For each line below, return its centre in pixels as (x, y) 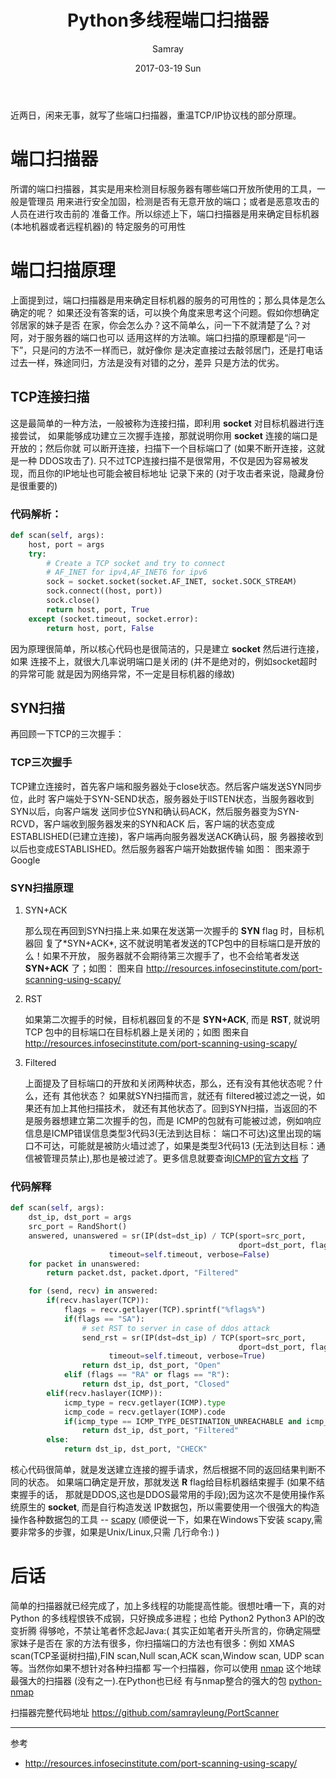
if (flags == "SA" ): (104, 1319)
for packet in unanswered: (84, 1264)
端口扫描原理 (63, 270)
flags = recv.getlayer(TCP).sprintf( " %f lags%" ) (165, 1310)
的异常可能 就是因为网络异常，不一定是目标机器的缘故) (123, 673)
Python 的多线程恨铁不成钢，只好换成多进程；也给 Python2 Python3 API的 (163, 1618)
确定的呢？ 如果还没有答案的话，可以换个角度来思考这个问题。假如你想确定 (165, 312)
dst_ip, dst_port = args (80, 1217)
